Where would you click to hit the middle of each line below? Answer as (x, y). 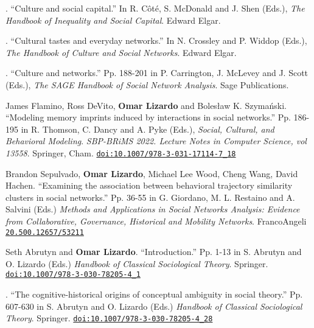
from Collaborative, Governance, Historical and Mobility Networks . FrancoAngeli (156, 221)
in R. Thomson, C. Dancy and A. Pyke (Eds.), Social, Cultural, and (148, 129)
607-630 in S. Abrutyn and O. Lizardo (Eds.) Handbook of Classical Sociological (154, 306)
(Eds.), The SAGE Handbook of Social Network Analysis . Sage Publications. (147, 84)
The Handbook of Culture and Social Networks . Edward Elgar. (121, 52)
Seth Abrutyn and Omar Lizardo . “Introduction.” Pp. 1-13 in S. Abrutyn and (154, 252)
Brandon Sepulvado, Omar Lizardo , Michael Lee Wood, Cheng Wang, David (152, 173)
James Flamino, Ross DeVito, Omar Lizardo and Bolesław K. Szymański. (146, 105)
